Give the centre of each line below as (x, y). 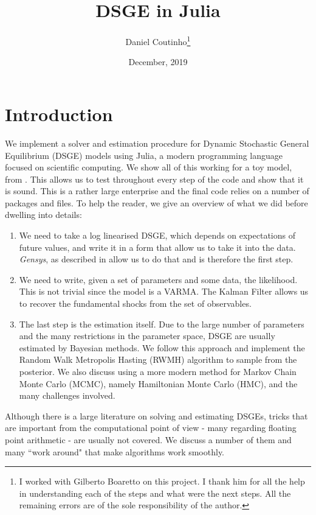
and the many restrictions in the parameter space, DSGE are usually (147, 336)
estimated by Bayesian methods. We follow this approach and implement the (162, 347)
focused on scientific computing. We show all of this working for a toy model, (149, 167)
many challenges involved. (67, 395)
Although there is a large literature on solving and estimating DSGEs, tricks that (156, 415)
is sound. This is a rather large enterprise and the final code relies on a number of (157, 191)
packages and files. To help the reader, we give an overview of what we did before (156, 202)
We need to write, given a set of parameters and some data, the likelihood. (158, 279)
